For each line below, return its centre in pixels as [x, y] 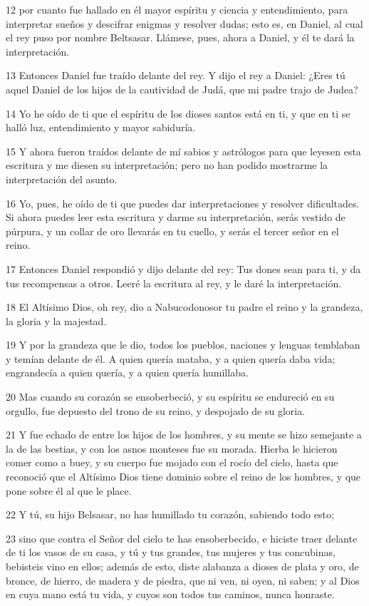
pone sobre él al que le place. [69, 490]
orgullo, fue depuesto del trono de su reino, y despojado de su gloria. [156, 410]
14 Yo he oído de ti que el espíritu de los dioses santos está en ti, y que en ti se [178, 113]
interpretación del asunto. [62, 179]
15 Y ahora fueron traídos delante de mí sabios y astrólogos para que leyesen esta [183, 151]
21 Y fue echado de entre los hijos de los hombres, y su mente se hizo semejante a [184, 435]
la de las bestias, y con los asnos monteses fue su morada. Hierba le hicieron [172, 448]
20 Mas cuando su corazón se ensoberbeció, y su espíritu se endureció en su [170, 397]
